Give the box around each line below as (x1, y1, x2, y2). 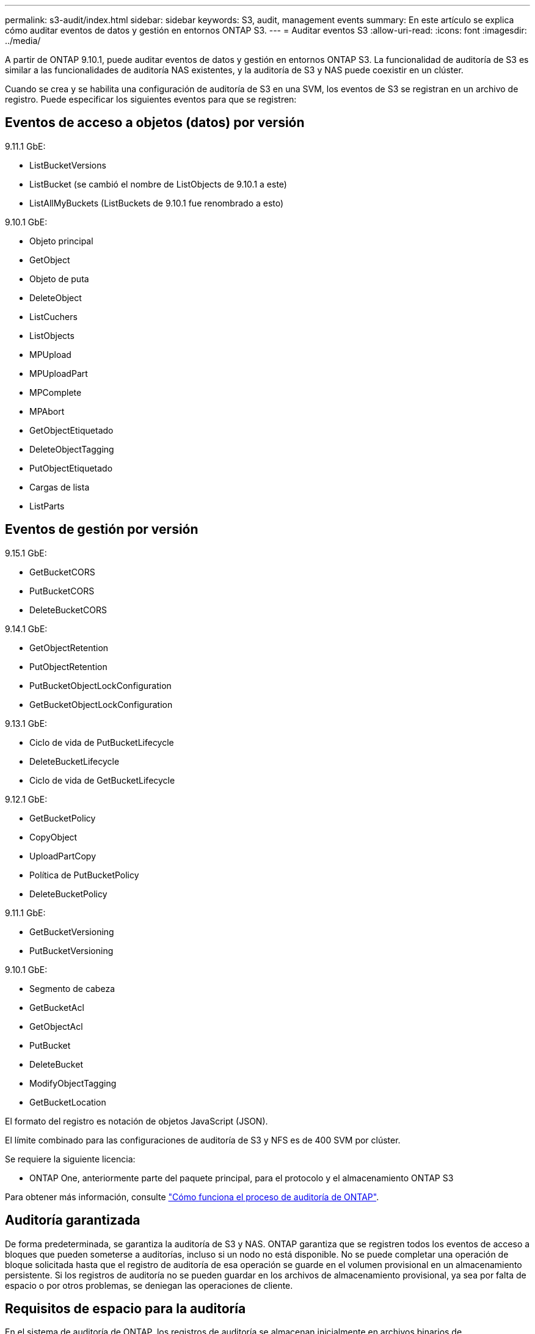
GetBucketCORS (29, 566, 95, 577)
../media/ (5, 35, 41, 46)
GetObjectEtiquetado (29, 425, 114, 436)
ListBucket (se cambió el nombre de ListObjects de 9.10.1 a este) (29, 178, 287, 189)
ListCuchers (29, 311, 78, 322)
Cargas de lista (29, 481, 90, 492)
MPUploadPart (29, 368, 88, 379)
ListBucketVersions (29, 159, 106, 170)
